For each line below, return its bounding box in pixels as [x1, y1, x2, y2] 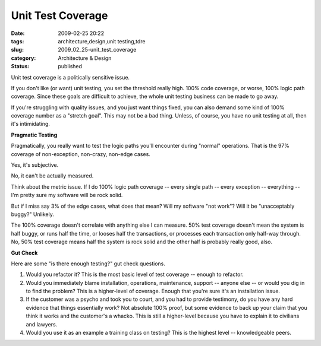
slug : [11, 46, 24, 53]
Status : [11, 63, 30, 70]
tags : [11, 37, 24, 45]
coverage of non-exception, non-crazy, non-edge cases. [11, 150, 151, 157]
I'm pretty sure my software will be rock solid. [11, 192, 123, 199]
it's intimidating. [11, 120, 51, 128]
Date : [11, 30, 25, 37]
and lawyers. [26, 320, 58, 328]
